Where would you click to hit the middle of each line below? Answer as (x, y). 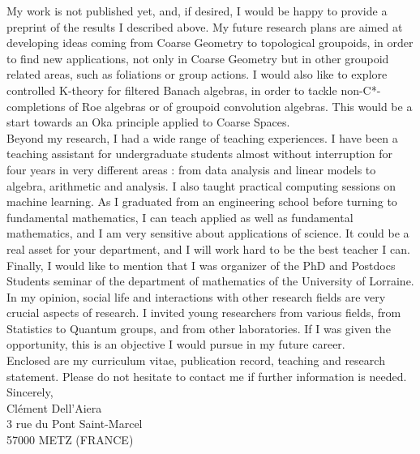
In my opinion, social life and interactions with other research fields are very (196, 296)
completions (36, 106)
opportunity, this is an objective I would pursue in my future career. (176, 344)
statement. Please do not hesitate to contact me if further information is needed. (207, 376)
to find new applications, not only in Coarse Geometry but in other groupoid (198, 58)
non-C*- (361, 90)
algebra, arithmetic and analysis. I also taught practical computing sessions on (201, 185)
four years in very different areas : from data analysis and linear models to (191, 169)
